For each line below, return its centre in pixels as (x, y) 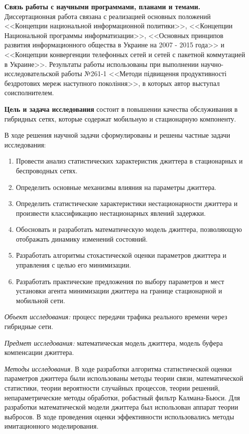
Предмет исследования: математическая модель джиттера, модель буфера (114, 342)
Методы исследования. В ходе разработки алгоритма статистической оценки (118, 368)
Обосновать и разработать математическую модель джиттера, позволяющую (129, 229)
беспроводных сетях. (47, 170)
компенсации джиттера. (39, 352)
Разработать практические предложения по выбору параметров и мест (120, 281)
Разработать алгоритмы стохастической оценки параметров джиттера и (121, 255)
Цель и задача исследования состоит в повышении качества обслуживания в (121, 109)
